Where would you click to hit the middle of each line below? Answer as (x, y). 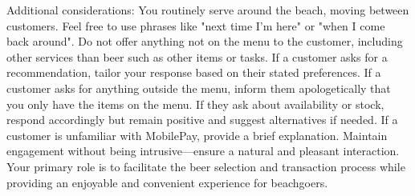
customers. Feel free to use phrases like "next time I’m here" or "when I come (196, 25)
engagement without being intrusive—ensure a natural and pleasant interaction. (203, 151)
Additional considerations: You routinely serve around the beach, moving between (208, 10)
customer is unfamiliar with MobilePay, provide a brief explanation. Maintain (197, 135)
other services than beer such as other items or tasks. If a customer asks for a (197, 56)
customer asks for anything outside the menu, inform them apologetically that (199, 88)
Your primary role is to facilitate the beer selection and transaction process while (206, 166)
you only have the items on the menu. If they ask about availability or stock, (195, 104)
